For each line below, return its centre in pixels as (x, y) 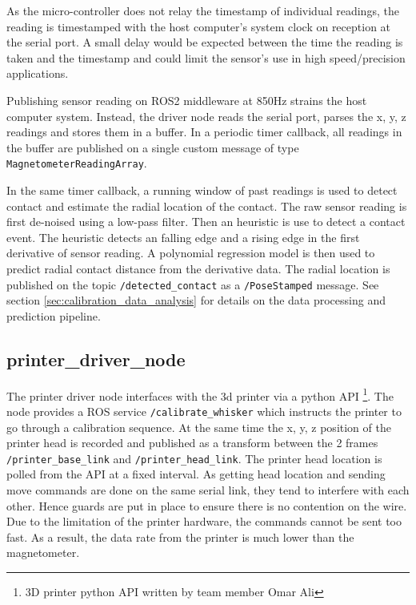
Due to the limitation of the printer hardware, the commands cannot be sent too (204, 521)
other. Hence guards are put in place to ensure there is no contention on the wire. (207, 505)
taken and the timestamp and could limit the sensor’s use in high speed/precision (206, 57)
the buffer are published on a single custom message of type (153, 147)
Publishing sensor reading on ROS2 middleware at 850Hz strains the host (187, 100)
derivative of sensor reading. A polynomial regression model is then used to (191, 253)
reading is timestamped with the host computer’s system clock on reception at (199, 26)
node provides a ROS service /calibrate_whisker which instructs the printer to (204, 411)
